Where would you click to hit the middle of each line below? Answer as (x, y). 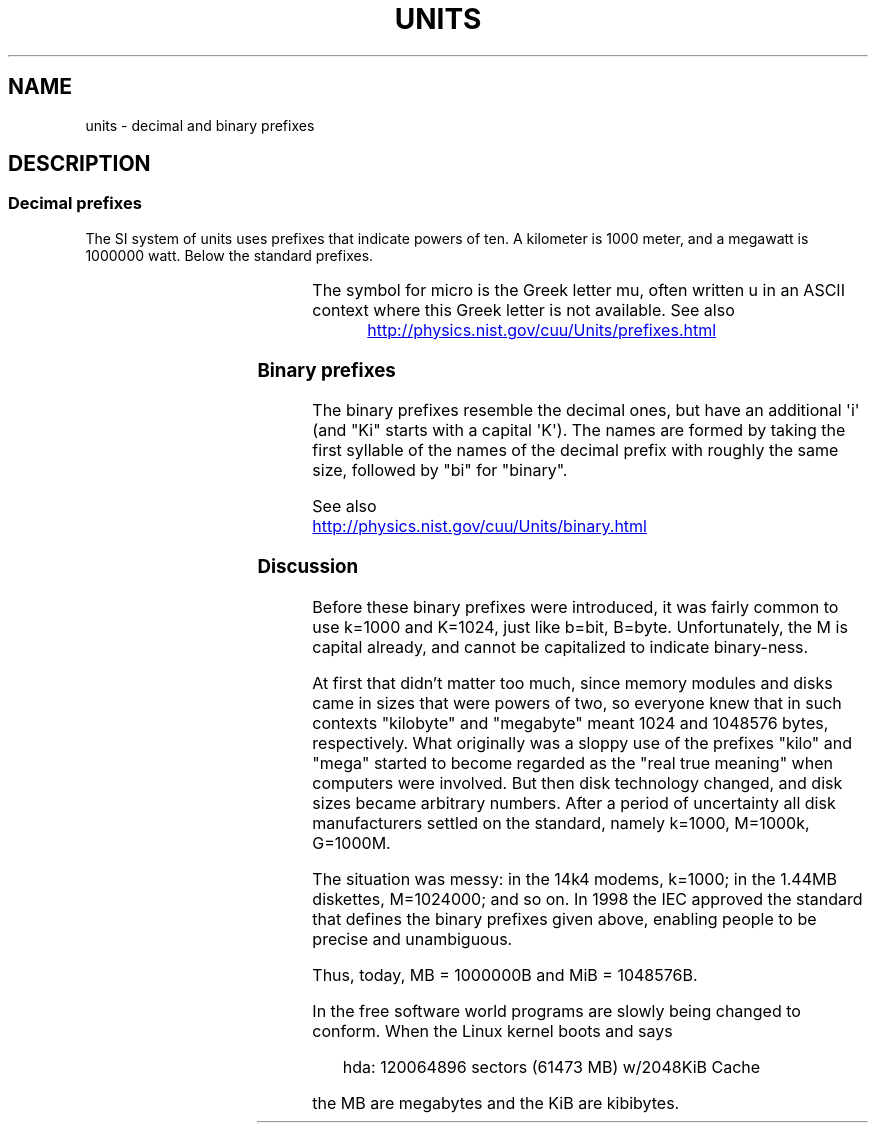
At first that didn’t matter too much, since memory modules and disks (572, 682)
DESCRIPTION (79, 164)
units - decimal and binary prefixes (200, 125)
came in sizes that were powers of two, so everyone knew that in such (577, 702)
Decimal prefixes (75, 203)
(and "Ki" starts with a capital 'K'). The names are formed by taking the (579, 430)
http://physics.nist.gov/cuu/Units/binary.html (479, 526)
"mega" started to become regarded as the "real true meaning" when (572, 762)
